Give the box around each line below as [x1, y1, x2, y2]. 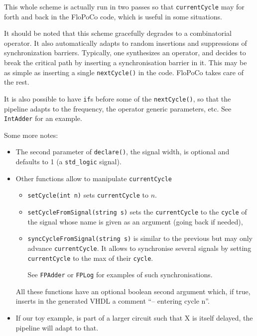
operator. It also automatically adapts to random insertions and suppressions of [4, 37, 247, 48]
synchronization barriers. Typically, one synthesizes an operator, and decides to [4, 47, 246, 58]
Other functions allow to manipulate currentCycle [15, 173, 172, 183]
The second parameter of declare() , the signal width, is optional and [15, 146, 230, 157]
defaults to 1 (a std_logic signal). [15, 156, 122, 167]
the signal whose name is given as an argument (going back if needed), [27, 216, 243, 226]
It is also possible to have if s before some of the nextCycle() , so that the [4, 93, 231, 104]
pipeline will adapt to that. [15, 322, 99, 333]
